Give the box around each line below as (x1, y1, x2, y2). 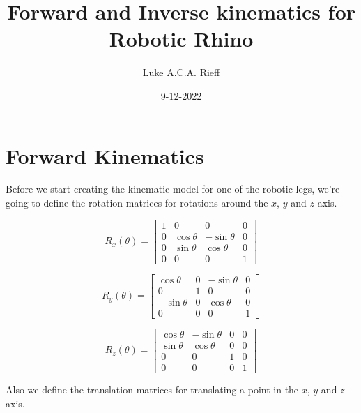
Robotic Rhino (109, 24, 254, 53)
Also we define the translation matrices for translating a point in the (6, 382, 299, 396)
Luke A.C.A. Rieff (142, 65, 220, 80)
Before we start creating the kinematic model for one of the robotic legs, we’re (6, 181, 340, 196)
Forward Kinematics (6, 141, 204, 170)
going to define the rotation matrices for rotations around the (6, 195, 268, 210)
